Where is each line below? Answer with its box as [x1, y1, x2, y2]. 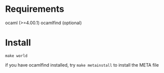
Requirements [5, 3, 64, 15]
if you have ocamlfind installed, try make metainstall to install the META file [5, 62, 159, 68]
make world [5, 53, 28, 58]
